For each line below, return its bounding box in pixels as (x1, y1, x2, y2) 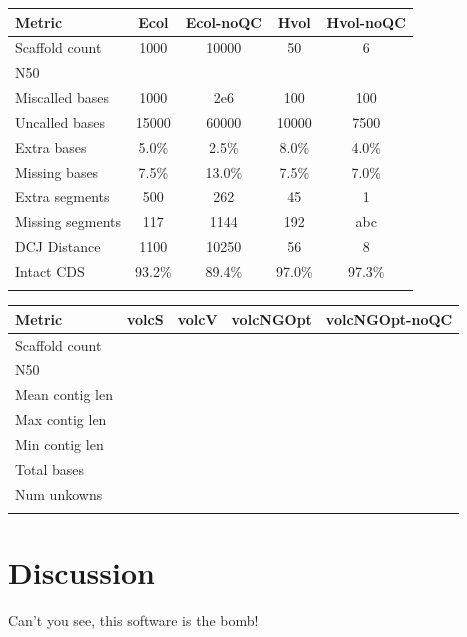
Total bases (15, 458, 84, 479)
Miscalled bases (15, 87, 109, 108)
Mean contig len (15, 384, 113, 405)
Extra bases (15, 136, 87, 157)
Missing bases (15, 161, 99, 182)
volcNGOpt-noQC (325, 308, 453, 329)
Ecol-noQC (185, 11, 262, 32)
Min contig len (15, 434, 104, 454)
